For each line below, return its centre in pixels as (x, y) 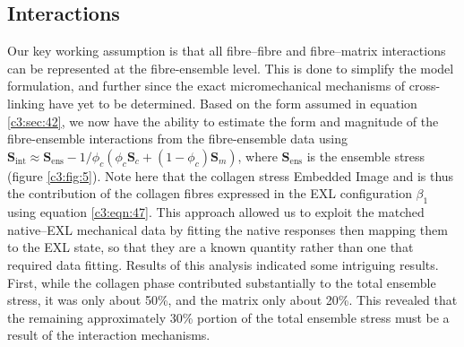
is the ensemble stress (366, 156)
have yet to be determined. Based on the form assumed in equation (233, 103)
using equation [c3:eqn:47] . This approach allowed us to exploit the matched (216, 212)
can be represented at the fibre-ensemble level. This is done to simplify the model (231, 68)
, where (258, 156)
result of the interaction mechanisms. (109, 335)
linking (26, 103)
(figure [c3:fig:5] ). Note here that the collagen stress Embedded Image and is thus (231, 175)
